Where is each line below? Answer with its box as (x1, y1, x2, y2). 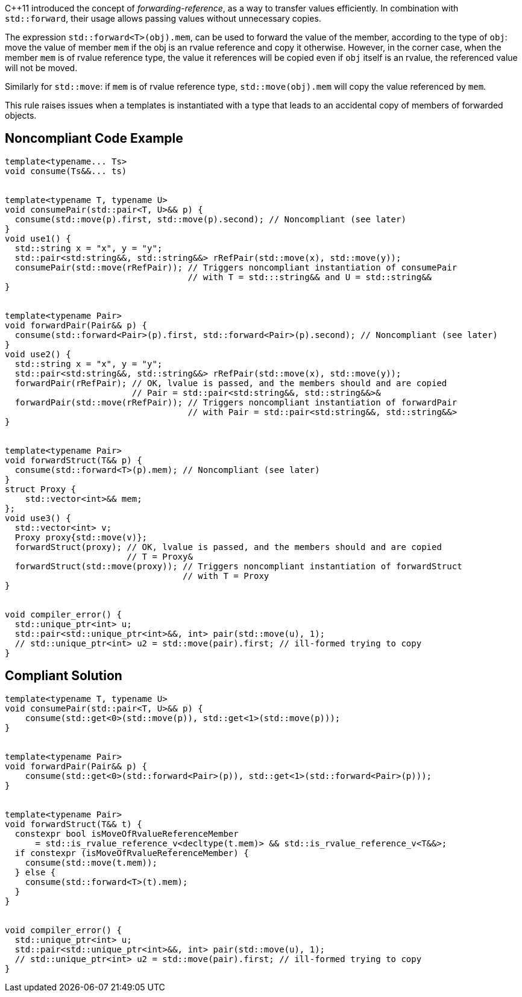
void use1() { (5, 233, 71, 243)
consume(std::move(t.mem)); (25, 857, 157, 867)
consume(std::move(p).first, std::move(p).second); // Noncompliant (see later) (14, 214, 406, 224)
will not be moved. (5, 63, 78, 73)
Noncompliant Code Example (5, 131, 183, 146)
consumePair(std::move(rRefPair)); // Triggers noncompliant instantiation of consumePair (14, 262, 458, 272)
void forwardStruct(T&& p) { (5, 455, 142, 465)
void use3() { (5, 513, 71, 523)
